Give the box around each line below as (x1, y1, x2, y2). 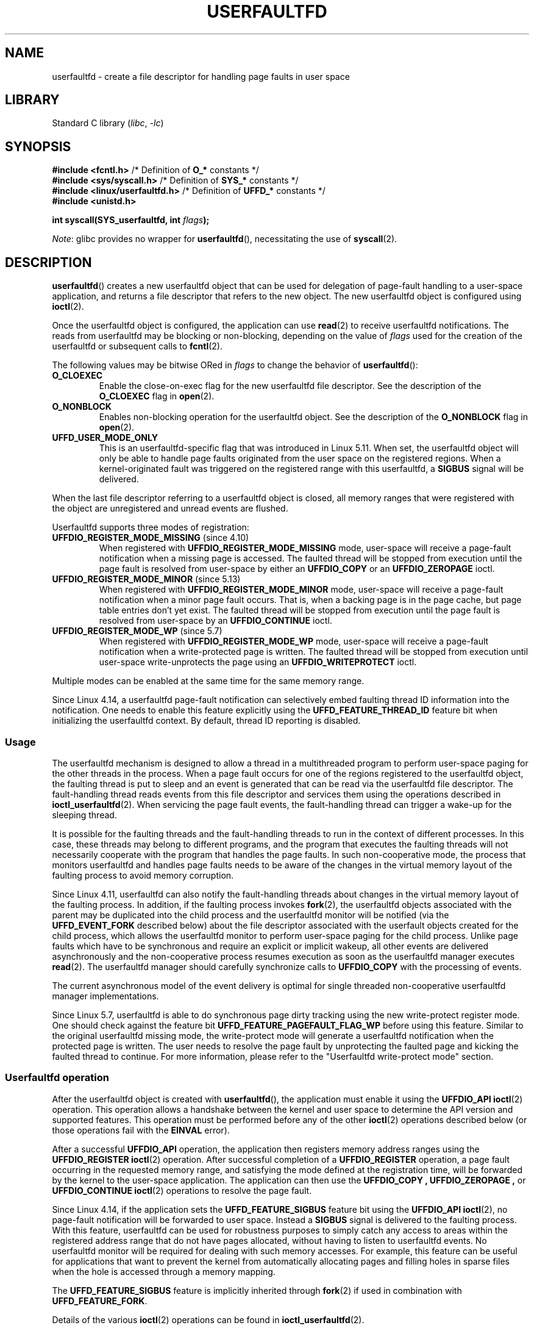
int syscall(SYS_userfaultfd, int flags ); (52, 215, 210, 226)
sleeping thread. (52, 809, 117, 820)
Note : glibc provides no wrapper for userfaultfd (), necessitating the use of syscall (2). (52, 234, 397, 245)
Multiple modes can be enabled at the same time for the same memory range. (52, 676, 365, 687)
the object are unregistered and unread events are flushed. (52, 503, 288, 514)
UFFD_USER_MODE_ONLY (52, 432, 158, 443)
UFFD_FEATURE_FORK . (52, 1295, 148, 1306)
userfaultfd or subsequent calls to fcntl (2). (52, 341, 222, 352)
